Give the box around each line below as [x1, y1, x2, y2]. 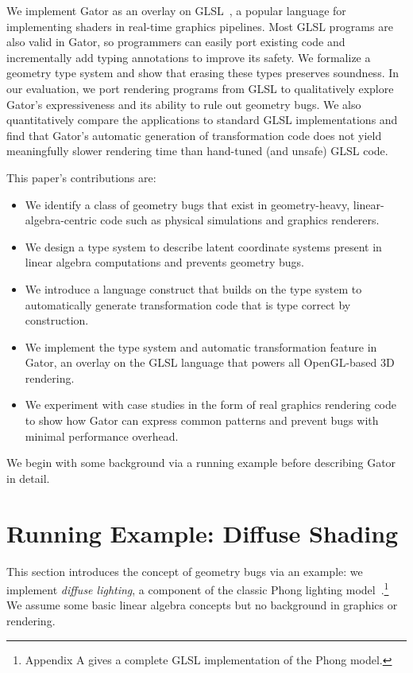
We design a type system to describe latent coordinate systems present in [25, 238, 382, 255]
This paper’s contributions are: [6, 169, 156, 185]
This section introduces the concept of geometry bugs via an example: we [6, 562, 363, 579]
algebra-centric [25, 212, 97, 228]
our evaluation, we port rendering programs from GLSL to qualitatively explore [6, 80, 394, 96]
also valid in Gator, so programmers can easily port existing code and [6, 33, 345, 50]
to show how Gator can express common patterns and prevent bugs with [25, 412, 379, 429]
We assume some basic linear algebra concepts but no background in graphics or [6, 597, 398, 613]
